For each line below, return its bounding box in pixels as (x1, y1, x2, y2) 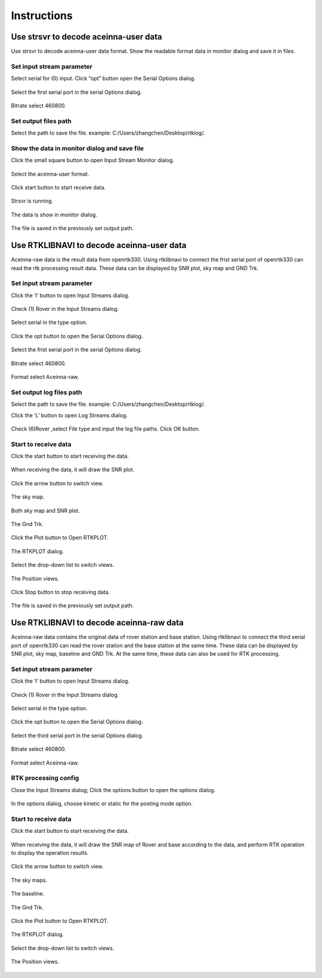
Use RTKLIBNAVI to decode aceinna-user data (11, 240, 187, 250)
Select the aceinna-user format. (11, 170, 89, 178)
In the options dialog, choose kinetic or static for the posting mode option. (11, 800, 193, 807)
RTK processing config (11, 774, 79, 783)
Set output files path (11, 117, 72, 125)
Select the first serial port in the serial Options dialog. (11, 88, 142, 96)
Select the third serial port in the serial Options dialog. (11, 732, 144, 739)
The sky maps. (11, 876, 48, 884)
